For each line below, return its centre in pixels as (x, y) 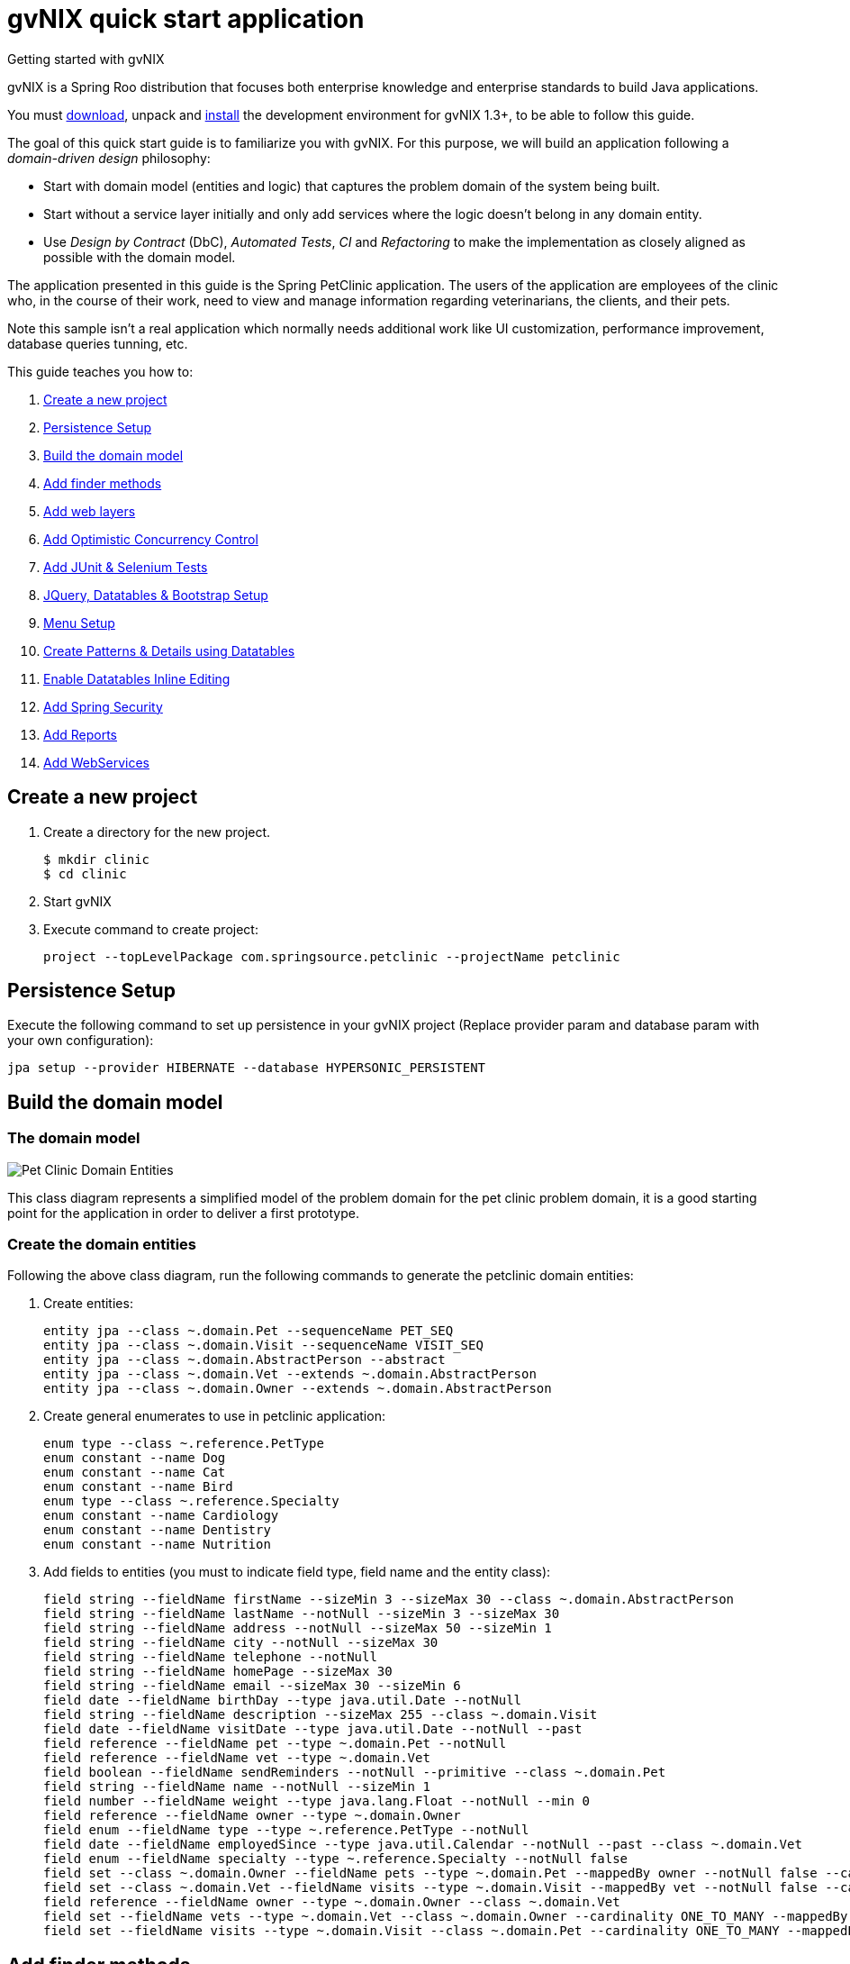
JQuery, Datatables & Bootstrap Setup (156, 595)
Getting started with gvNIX (86, 59)
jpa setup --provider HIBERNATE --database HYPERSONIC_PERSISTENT (247, 1068)
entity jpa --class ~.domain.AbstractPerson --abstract (244, 1360)
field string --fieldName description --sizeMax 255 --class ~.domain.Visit (321, 1715)
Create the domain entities (102, 1245)
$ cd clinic (85, 873)
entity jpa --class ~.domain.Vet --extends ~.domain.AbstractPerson (290, 1374)
